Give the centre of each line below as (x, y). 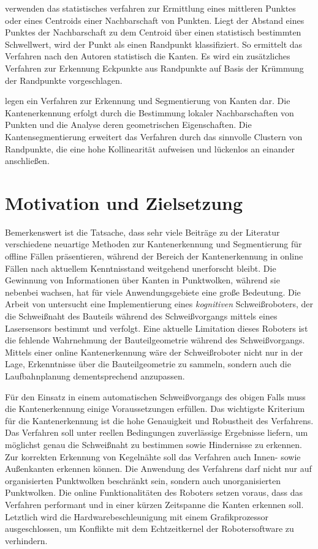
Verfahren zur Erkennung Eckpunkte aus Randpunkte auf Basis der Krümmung (154, 68)
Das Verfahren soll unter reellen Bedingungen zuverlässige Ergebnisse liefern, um (157, 432)
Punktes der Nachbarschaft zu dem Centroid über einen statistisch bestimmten (153, 32)
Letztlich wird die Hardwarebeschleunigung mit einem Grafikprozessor (137, 516)
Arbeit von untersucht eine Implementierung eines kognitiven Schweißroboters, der (159, 304)
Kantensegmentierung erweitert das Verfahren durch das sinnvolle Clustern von (154, 136)
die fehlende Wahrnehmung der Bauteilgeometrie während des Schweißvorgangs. (155, 340)
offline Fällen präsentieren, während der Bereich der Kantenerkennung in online (154, 256)
